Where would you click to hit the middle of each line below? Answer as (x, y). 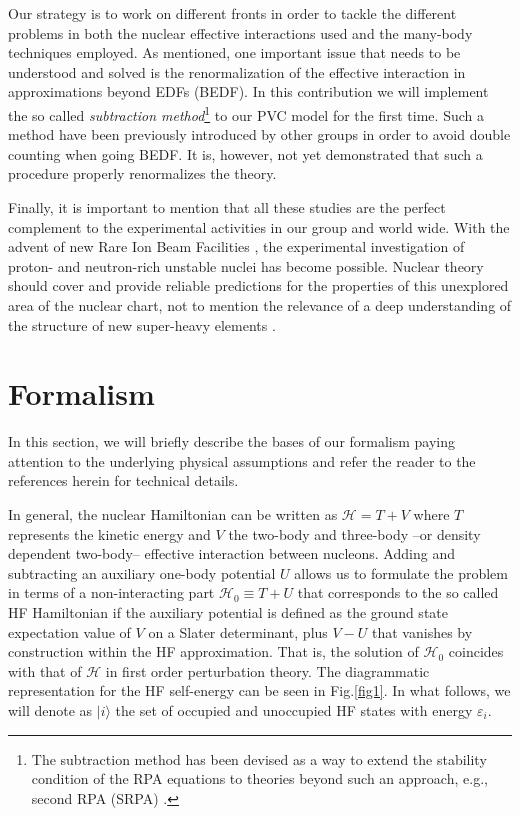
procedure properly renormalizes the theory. (142, 173)
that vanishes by (422, 631)
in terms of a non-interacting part (111, 592)
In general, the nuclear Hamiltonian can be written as (173, 514)
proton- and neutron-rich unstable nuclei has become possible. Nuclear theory (246, 265)
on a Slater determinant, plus (238, 631)
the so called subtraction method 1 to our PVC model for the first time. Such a (246, 113)
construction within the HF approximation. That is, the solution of (213, 651)
